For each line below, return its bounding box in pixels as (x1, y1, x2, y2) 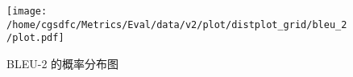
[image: (6, 6, 48, 17)
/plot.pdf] (6, 32, 64, 44)
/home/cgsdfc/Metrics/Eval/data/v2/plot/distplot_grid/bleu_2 (6, 18, 347, 30)
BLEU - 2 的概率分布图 (6, 55, 119, 71)
